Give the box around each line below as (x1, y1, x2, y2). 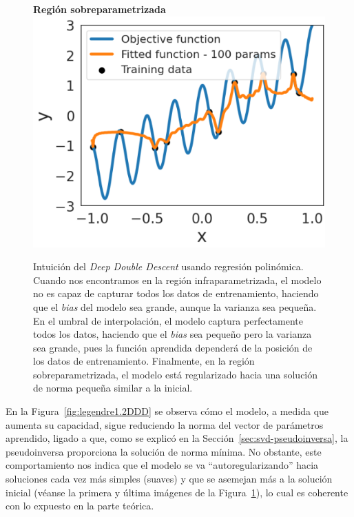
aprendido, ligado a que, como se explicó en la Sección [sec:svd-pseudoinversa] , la (6, 431, 348, 445)
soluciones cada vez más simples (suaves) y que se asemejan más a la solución (6, 472, 333, 486)
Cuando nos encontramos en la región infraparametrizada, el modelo (33, 272, 322, 287)
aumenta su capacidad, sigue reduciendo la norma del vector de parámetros (6, 417, 324, 432)
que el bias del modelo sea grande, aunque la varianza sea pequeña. (33, 299, 317, 314)
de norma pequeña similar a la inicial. (33, 381, 193, 395)
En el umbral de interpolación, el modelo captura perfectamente (33, 313, 303, 327)
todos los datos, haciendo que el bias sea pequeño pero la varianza (33, 327, 312, 341)
